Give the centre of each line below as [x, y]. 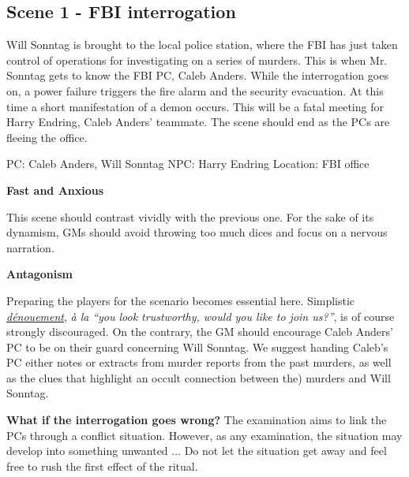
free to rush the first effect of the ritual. [102, 466]
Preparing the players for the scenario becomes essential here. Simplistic [181, 300]
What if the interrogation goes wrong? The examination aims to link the [197, 420]
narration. [30, 247]
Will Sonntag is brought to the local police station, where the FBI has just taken [202, 45]
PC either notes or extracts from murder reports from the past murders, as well [199, 362]
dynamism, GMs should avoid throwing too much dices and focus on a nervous [197, 232]
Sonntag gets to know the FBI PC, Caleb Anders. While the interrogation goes [197, 75]
